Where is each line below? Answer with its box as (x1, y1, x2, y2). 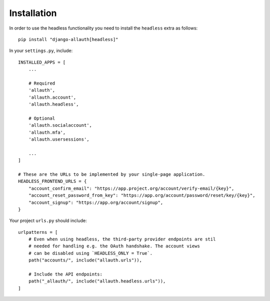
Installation (9, 8, 57, 19)
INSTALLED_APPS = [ (18, 59, 66, 65)
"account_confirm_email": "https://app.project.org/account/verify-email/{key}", (28, 185, 234, 191)
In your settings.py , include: (9, 48, 73, 54)
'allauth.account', (28, 94, 76, 100)
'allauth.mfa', (28, 129, 66, 135)
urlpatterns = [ (18, 229, 58, 235)
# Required (28, 80, 55, 86)
